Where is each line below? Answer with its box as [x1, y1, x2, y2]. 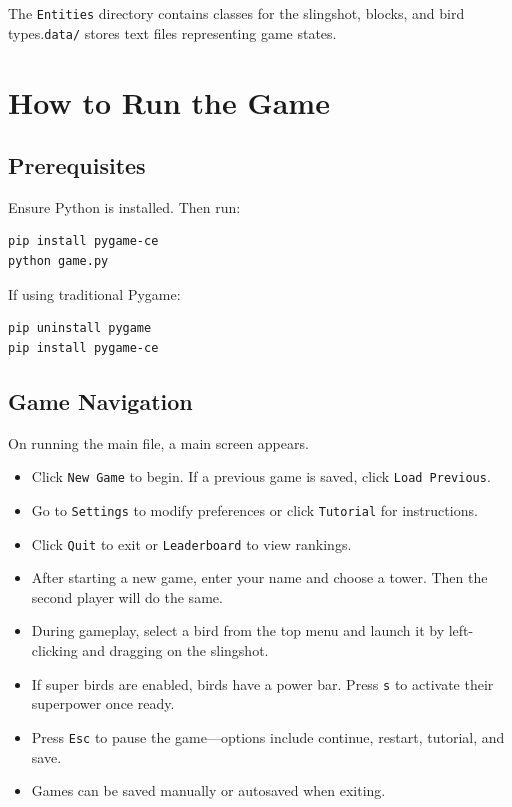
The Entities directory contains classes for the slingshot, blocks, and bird [8, 3, 465, 23]
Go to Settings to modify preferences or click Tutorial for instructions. [31, 499, 478, 520]
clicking [31, 640, 78, 660]
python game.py [8, 254, 109, 269]
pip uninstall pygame [8, 321, 152, 336]
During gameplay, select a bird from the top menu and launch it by [31, 620, 445, 641]
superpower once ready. [31, 693, 175, 714]
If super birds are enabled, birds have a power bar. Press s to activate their [31, 673, 494, 694]
